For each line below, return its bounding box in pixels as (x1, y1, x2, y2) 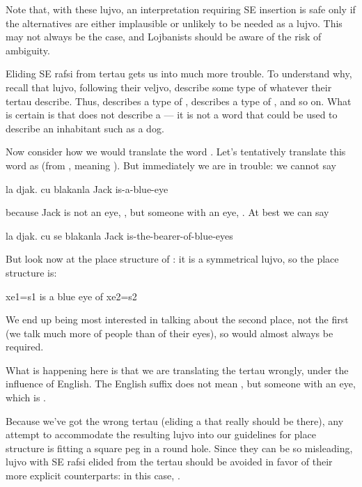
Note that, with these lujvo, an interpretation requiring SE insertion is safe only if (6, 2, 356, 16)
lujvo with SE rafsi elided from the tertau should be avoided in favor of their (6, 454, 333, 469)
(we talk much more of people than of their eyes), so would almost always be (6, 325, 333, 340)
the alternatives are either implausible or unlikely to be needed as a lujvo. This (6, 15, 343, 30)
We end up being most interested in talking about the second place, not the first (6, 312, 349, 327)
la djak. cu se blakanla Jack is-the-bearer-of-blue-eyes (6, 228, 233, 242)
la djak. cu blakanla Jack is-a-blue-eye (6, 181, 168, 196)
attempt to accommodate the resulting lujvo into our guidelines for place (6, 427, 316, 442)
